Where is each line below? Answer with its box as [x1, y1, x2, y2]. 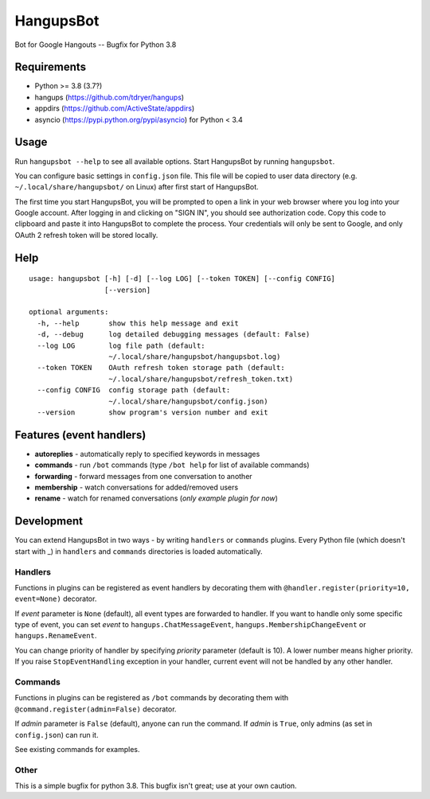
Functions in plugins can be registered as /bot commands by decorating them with [14, 693, 289, 703]
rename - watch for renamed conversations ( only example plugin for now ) [34, 493, 279, 503]
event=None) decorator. [14, 594, 97, 604]
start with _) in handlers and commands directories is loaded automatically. [14, 546, 263, 556]
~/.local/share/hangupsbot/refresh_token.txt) [108, 374, 294, 384]
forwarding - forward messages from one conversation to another [34, 471, 252, 481]
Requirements [14, 60, 87, 74]
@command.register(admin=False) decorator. [14, 704, 177, 714]
